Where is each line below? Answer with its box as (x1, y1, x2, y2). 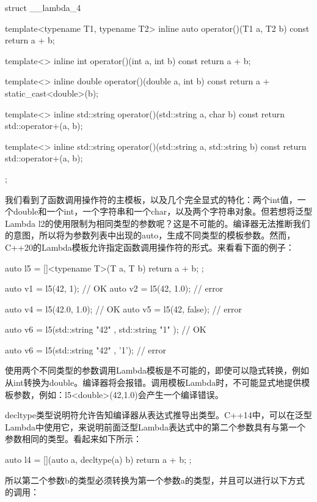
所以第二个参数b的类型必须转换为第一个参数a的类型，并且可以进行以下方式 (5, 473, 305, 486)
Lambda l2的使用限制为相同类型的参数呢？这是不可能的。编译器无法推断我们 (5, 216, 310, 229)
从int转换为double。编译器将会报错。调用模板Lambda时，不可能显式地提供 (5, 376, 302, 389)
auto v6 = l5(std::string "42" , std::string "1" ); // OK (5, 323, 206, 336)
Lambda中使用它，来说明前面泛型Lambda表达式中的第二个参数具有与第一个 (5, 420, 305, 433)
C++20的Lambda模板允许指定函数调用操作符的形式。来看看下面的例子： (5, 240, 294, 253)
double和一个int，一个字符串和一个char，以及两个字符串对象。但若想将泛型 (13, 205, 313, 218)
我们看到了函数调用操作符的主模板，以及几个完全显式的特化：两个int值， (5, 193, 297, 205)
